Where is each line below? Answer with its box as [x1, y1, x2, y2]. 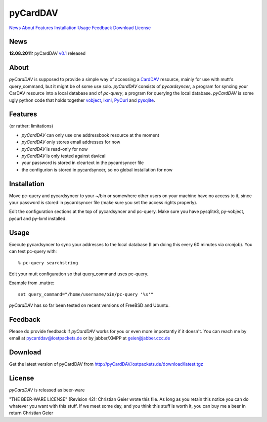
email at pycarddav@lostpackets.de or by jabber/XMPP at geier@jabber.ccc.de [9, 335, 171, 341]
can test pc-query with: [9, 249, 57, 254]
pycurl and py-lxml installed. [9, 215, 67, 221]
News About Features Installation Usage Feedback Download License [9, 25, 151, 31]
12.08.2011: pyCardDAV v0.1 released [9, 50, 86, 56]
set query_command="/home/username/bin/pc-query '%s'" [18, 292, 154, 297]
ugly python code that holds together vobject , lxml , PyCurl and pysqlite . [9, 97, 155, 103]
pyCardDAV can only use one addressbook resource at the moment [21, 132, 159, 138]
